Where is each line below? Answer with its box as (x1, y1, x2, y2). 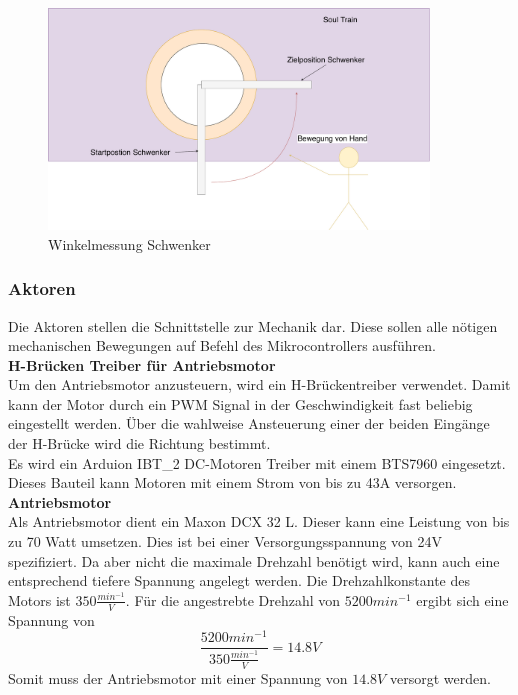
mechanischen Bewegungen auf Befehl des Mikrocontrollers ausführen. (8, 335, 436, 356)
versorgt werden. (389, 667, 491, 688)
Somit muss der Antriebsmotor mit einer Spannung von (8, 667, 348, 688)
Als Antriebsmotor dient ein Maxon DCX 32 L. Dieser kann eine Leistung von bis (8, 511, 510, 532)
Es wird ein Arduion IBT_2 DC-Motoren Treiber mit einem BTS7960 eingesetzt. (8, 452, 506, 473)
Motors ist (8, 589, 71, 610)
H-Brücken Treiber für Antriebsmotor (8, 354, 276, 375)
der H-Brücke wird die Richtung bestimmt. (8, 433, 271, 454)
